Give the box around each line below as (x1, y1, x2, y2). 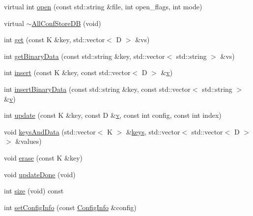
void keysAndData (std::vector (4, 126, 96, 136)
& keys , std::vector (126, 126, 180, 136)
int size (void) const (4, 186, 64, 196)
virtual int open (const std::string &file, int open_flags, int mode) (4, 1, 202, 11)
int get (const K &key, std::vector (4, 34, 105, 45)
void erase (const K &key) (4, 152, 83, 162)
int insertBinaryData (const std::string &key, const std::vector (4, 83, 191, 94)
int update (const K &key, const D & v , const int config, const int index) (4, 110, 222, 120)
